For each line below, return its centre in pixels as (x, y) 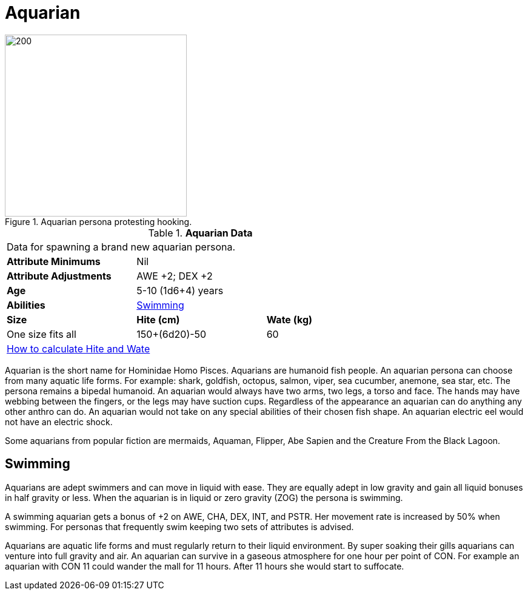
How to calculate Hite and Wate (79, 348)
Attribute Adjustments (59, 276)
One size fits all (42, 334)
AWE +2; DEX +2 (175, 276)
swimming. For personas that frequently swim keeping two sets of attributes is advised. (179, 526)
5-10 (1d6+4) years (180, 290)
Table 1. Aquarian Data (200, 233)
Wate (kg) (289, 319)
